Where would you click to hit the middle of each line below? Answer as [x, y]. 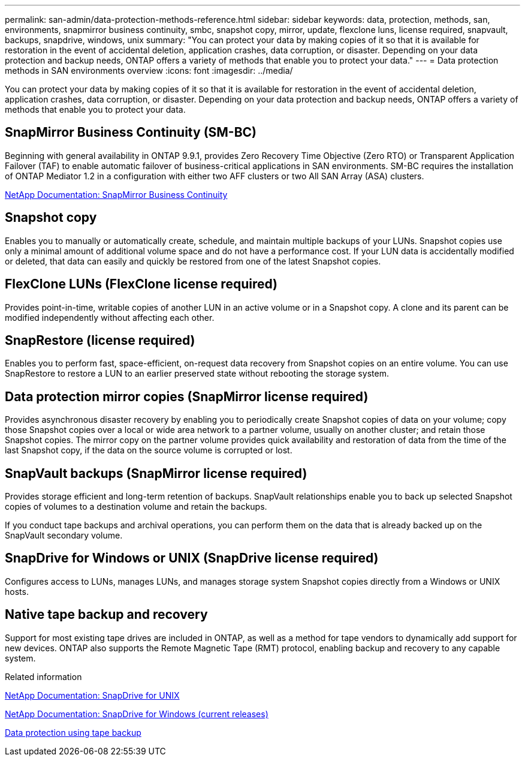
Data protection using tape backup [73, 732]
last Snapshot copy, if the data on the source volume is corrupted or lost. [149, 450]
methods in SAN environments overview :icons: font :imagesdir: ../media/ [149, 70]
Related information [43, 676]
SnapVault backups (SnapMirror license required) [156, 473]
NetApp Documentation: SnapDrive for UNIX [92, 695]
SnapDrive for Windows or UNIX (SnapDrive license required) [192, 558]
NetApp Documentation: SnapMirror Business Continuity [116, 194]
